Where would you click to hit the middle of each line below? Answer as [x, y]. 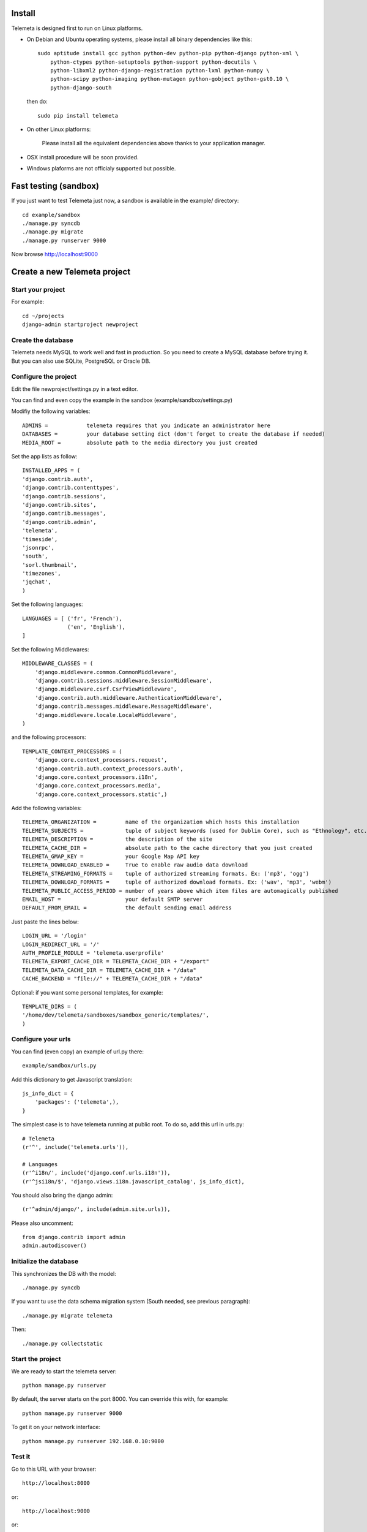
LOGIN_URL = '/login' [54, 936]
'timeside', [40, 539]
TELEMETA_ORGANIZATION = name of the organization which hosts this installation [161, 822]
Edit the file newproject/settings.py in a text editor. [75, 389]
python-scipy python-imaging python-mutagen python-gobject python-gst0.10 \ [169, 79]
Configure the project [44, 377]
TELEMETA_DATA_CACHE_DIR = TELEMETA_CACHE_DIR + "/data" [109, 970]
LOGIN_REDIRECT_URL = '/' [61, 944]
